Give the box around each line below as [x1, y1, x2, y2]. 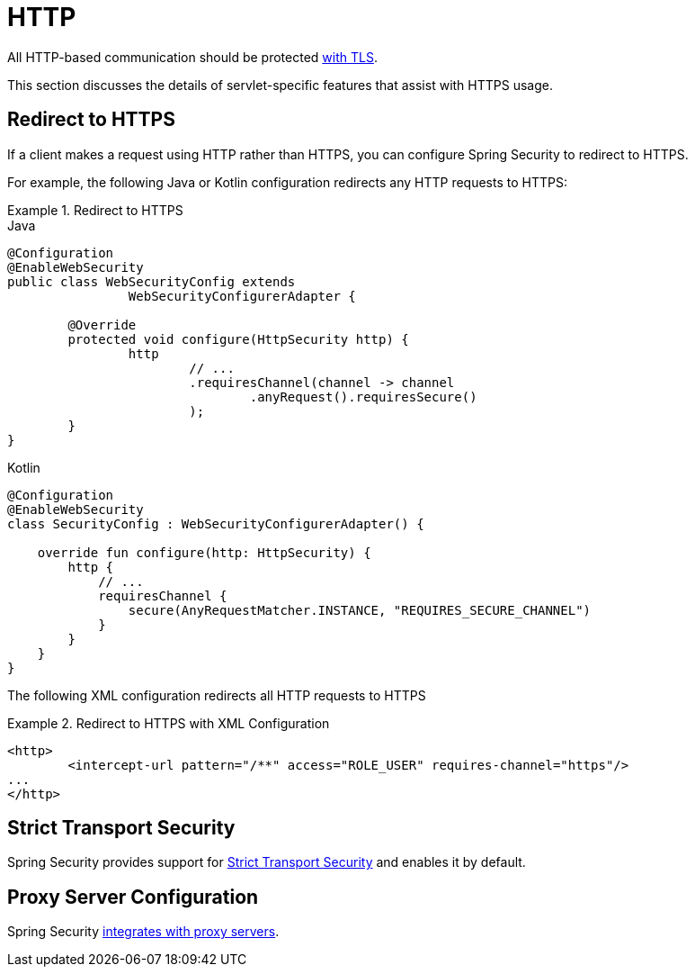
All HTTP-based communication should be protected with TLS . [7, 49, 378, 65]
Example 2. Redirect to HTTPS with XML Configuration [7, 715, 330, 731]
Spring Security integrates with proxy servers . [7, 924, 280, 940]
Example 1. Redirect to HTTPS [7, 202, 183, 218]
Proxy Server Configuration [7, 885, 259, 908]
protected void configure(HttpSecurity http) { [67, 331, 409, 347]
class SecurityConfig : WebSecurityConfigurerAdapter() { [7, 516, 424, 531]
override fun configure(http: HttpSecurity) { [37, 545, 371, 560]
